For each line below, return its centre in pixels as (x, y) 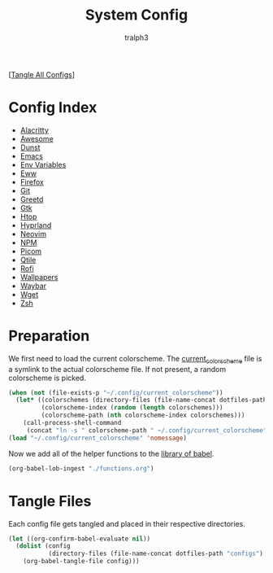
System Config (136, 15)
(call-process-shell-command (72, 423)
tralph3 (136, 37)
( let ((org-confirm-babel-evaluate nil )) (80, 539)
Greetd (32, 199)
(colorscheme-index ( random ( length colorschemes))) (132, 408)
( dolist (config (43, 546)
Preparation (49, 336)
